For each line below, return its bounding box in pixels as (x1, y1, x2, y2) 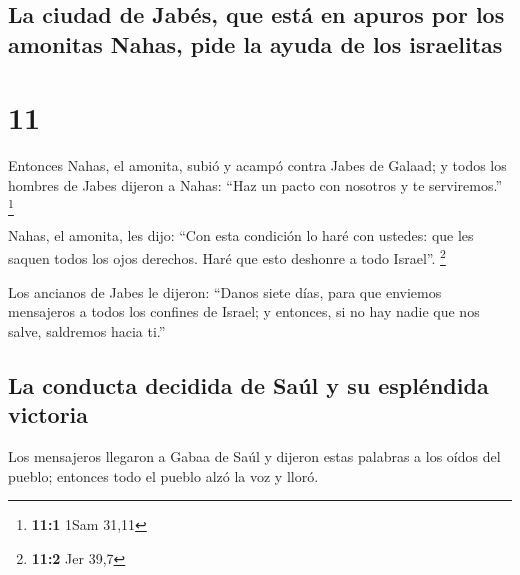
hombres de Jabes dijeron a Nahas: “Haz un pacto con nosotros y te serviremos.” (8, 174, 502, 195)
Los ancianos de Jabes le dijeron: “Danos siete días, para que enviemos (8, 281, 442, 302)
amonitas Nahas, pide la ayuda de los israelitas (8, 28, 503, 59)
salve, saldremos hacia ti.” (8, 320, 166, 341)
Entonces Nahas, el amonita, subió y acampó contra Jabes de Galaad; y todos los (8, 155, 507, 176)
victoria (8, 399, 89, 430)
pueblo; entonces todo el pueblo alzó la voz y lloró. (8, 465, 319, 486)
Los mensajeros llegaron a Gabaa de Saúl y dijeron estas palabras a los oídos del (8, 446, 501, 467)
